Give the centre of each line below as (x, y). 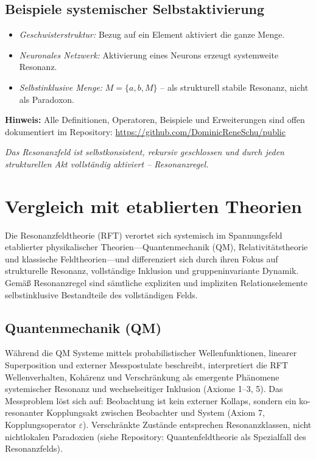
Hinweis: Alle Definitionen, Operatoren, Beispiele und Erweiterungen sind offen (155, 120)
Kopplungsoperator (40, 424)
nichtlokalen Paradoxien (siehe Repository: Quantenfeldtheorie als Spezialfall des (156, 436)
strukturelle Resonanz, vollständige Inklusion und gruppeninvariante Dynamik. (152, 271)
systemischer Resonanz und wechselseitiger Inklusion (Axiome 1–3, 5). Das (144, 389)
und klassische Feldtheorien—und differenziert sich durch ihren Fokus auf (142, 258)
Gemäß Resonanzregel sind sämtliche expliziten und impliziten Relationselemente (156, 283)
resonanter (24, 412)
